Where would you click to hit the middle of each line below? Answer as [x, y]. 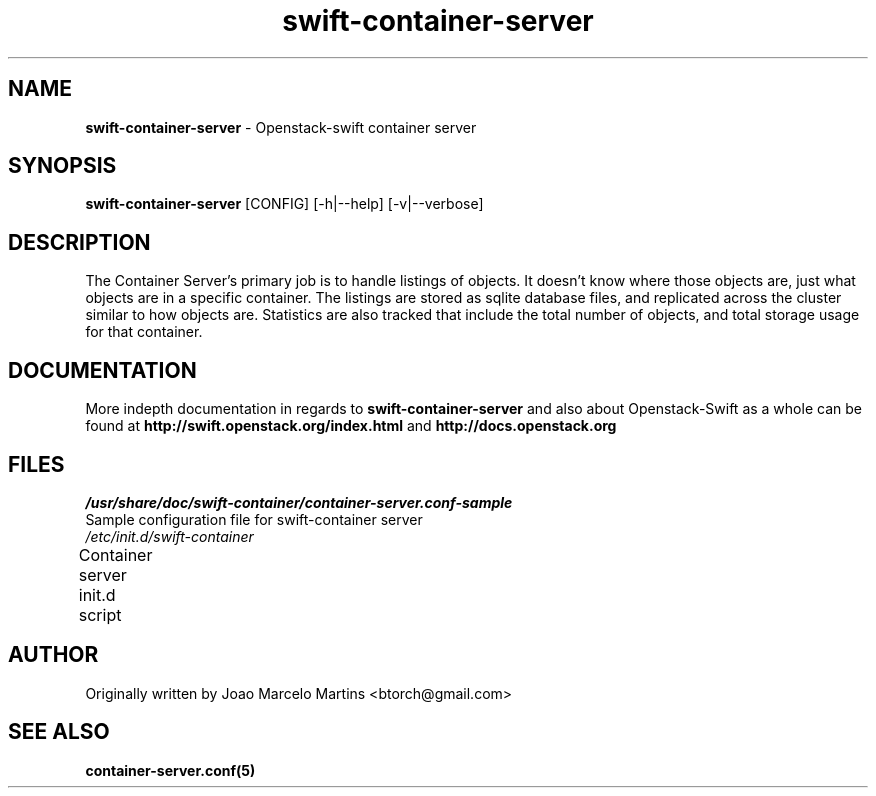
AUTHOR [53, 655]
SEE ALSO [59, 732]
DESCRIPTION [79, 242]
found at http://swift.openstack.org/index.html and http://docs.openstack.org [351, 426]
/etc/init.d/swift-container [169, 536]
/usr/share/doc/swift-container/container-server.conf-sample [299, 502]
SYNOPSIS [62, 166]
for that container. [144, 332]
